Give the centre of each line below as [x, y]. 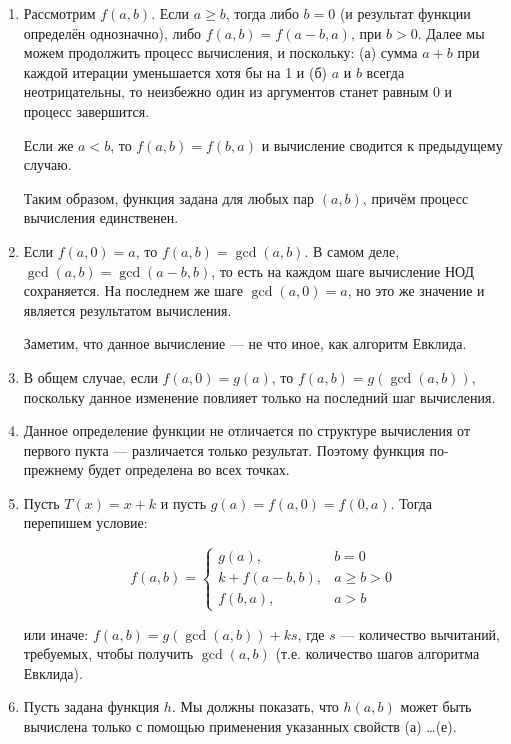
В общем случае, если [90, 376]
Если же [48, 144]
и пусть [183, 502]
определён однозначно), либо [112, 32]
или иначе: [56, 633]
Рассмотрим [59, 13]
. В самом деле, [352, 250]
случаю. [47, 164]
